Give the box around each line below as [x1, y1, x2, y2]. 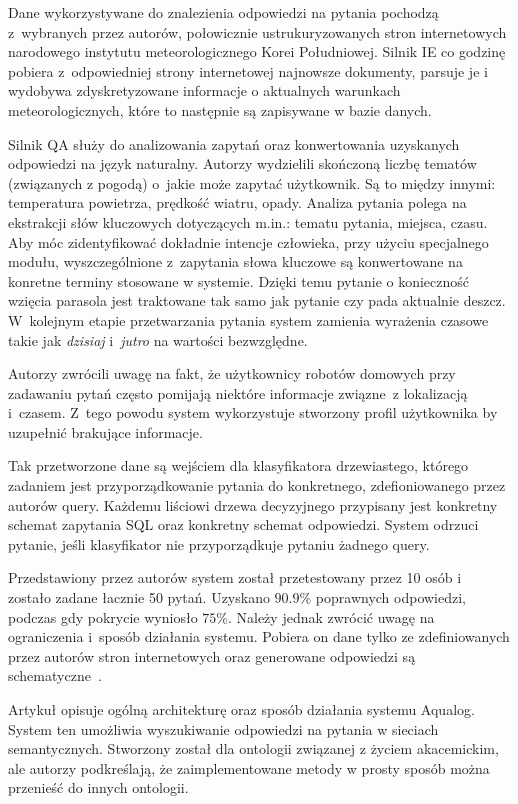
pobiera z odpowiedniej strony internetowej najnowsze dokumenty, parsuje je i [8, 60, 488, 81]
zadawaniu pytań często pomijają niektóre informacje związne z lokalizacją [8, 382, 468, 403]
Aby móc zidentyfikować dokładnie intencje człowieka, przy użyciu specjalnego [8, 231, 489, 252]
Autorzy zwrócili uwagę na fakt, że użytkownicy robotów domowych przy [8, 363, 456, 384]
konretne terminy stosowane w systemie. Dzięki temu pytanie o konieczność [8, 270, 470, 291]
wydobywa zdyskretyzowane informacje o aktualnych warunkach [8, 80, 401, 101]
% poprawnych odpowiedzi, [299, 587, 467, 608]
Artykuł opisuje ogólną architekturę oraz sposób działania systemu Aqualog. [8, 699, 475, 719]
